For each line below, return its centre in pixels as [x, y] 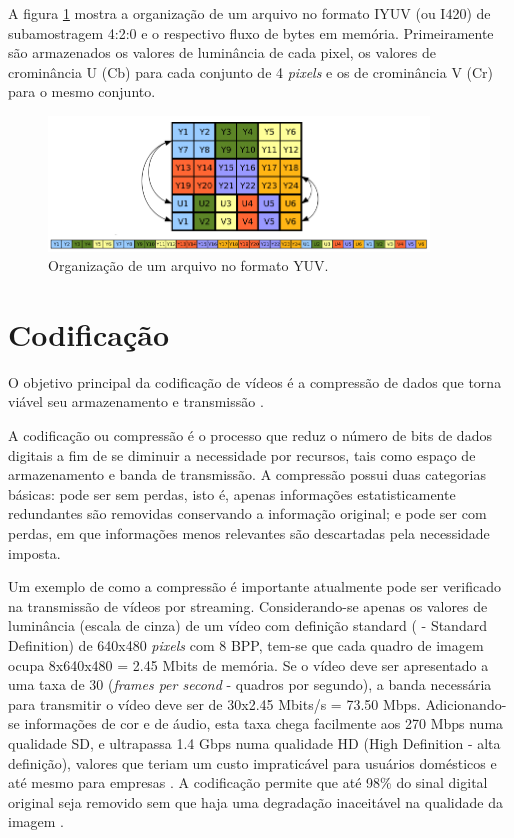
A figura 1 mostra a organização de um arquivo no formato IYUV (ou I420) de [249, 13]
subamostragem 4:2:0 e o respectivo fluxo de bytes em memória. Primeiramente [251, 32]
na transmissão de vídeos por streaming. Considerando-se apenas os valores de [248, 605]
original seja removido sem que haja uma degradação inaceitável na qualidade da [255, 801]
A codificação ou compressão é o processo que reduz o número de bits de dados [250, 435]
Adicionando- [466, 703]
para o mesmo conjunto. [82, 91]
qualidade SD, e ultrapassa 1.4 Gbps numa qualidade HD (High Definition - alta [254, 742]
